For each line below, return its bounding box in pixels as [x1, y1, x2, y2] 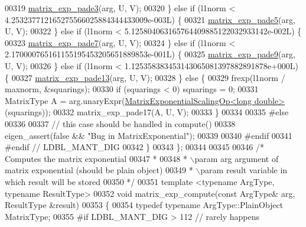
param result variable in [200, 164, 288, 176]
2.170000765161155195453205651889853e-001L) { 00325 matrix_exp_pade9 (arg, [5, 48, 295, 60]
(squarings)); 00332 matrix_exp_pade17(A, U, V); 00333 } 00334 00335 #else [5, 106, 289, 118]
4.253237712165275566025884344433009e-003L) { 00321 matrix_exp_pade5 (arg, [5, 13, 295, 25]
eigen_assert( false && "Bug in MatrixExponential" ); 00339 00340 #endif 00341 [5, 129, 292, 141]
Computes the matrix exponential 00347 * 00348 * [5, 152, 187, 164]
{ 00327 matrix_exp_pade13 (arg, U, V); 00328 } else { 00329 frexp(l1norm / [5, 71, 285, 83]
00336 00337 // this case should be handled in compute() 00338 [5, 117, 236, 129]
